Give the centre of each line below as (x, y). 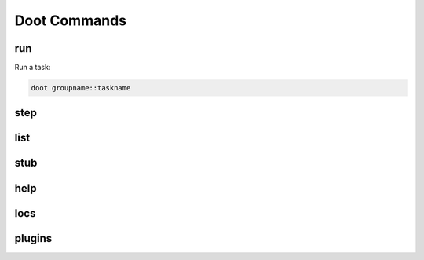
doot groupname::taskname (81, 88)
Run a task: (33, 68)
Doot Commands (71, 20)
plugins (33, 238)
